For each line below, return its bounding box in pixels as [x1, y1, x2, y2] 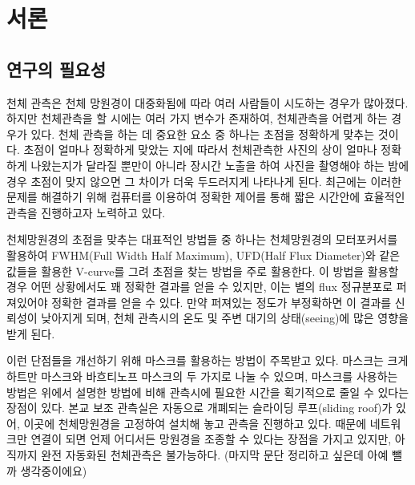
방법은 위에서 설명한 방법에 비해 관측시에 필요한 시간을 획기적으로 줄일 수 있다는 [6, 383, 409, 400]
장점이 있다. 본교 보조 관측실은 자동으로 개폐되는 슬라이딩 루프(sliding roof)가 [6, 399, 393, 416]
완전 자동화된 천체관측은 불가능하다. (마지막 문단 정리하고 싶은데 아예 [41, 447, 389, 463]
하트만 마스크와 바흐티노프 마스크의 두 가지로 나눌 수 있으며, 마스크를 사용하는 [6, 368, 398, 385]
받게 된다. [6, 325, 55, 342]
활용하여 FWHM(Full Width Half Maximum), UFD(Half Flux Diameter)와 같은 [6, 246, 401, 263]
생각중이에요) [20, 462, 87, 479]
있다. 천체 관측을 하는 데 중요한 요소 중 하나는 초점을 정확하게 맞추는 [30, 125, 375, 142]
